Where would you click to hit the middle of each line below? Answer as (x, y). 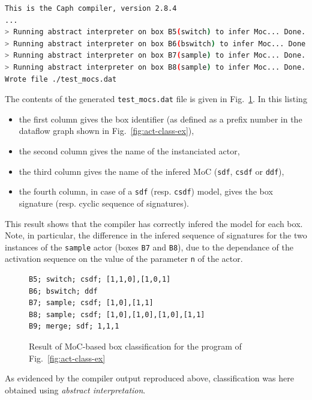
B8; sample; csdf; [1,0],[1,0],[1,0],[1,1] (117, 314)
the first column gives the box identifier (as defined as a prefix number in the (160, 119)
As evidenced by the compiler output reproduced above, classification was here (149, 378)
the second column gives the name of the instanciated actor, (129, 151)
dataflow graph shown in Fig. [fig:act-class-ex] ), (106, 131)
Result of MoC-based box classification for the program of (135, 346)
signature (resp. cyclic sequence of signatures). (104, 203)
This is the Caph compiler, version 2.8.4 (91, 8)
